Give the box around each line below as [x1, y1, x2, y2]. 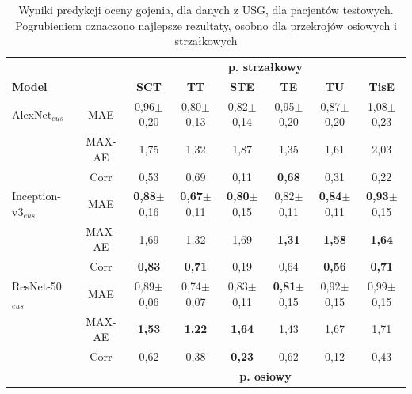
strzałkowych [174, 32, 238, 49]
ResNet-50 [12, 278, 62, 294]
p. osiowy [239, 367, 292, 384]
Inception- [12, 188, 61, 204]
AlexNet [12, 105, 52, 122]
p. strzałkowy [227, 59, 303, 75]
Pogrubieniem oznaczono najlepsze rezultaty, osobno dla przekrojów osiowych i [15, 17, 397, 33]
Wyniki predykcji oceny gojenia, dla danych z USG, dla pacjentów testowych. [18, 2, 394, 17]
